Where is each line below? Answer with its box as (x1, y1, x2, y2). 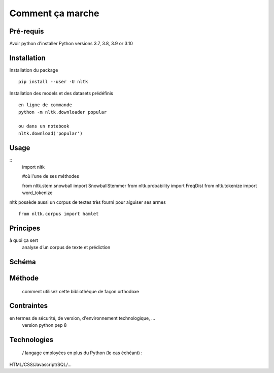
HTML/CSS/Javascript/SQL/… (9, 361, 72, 367)
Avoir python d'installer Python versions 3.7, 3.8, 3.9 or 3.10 (9, 41, 133, 47)
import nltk (22, 164, 45, 170)
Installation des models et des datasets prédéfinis (9, 90, 114, 96)
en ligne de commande (18, 102, 72, 108)
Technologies (9, 335, 54, 344)
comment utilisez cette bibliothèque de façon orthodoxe (22, 288, 140, 294)
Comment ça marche (9, 8, 99, 19)
